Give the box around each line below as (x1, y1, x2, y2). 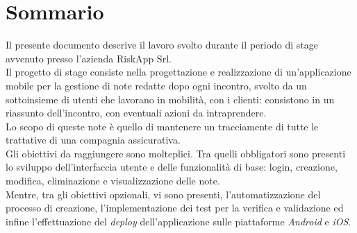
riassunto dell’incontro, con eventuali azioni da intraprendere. (6, 105, 267, 120)
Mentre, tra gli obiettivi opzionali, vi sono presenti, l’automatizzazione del (6, 187, 321, 201)
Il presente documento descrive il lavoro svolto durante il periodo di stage (6, 37, 319, 52)
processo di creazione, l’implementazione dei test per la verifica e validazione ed (6, 200, 344, 215)
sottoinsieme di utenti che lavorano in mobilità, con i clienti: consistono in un (6, 92, 335, 106)
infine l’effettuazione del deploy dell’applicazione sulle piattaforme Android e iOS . (6, 214, 351, 228)
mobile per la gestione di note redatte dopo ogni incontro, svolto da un (6, 78, 307, 92)
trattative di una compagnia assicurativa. (6, 132, 181, 147)
